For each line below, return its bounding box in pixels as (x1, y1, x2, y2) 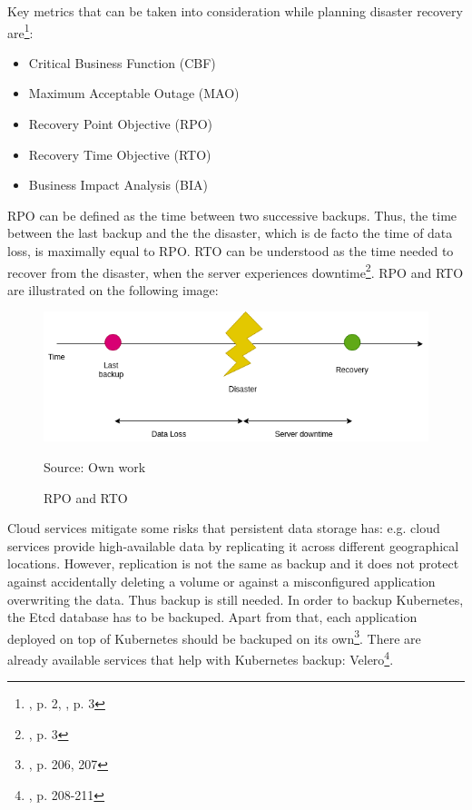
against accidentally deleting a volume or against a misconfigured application (7, 571, 436, 590)
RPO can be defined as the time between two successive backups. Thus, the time (7, 205, 457, 224)
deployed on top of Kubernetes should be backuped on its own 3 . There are (7, 626, 421, 647)
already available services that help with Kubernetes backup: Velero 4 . (7, 647, 394, 668)
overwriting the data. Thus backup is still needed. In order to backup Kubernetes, (7, 589, 464, 608)
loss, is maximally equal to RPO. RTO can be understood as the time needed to (7, 242, 454, 260)
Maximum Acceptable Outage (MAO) (28, 84, 240, 103)
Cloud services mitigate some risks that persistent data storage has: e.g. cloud (7, 519, 440, 538)
